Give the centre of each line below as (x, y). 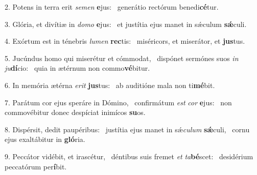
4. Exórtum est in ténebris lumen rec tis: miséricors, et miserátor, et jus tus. (125, 41)
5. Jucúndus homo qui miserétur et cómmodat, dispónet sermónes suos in (122, 58)
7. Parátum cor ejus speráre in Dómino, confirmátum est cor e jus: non (118, 102)
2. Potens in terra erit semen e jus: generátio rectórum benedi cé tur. (112, 7)
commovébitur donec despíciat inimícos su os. (75, 112)
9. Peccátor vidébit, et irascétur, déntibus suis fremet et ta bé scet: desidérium (129, 156)
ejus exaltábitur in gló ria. (45, 139)
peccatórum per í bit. (36, 166)
